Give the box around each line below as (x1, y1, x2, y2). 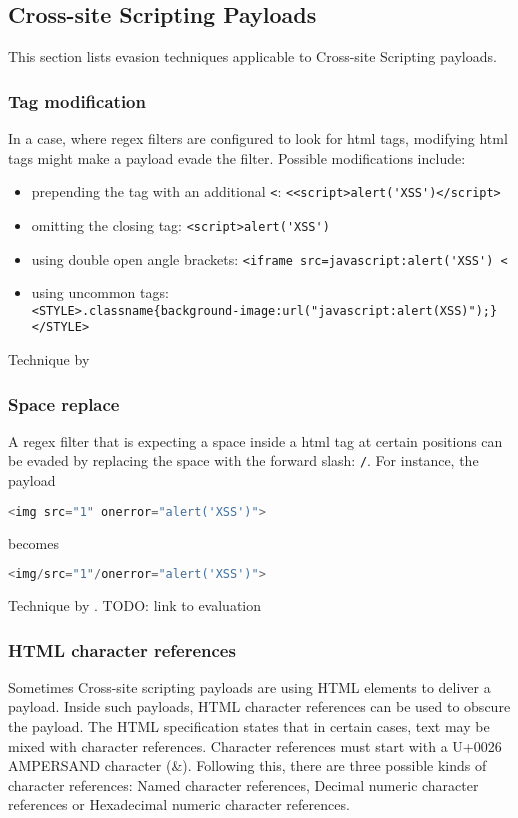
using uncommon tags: (31, 282, 169, 303)
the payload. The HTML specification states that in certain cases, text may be (8, 716, 490, 737)
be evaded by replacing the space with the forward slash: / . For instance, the (8, 450, 479, 471)
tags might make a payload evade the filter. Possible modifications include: (8, 147, 466, 168)
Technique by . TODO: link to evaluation (8, 595, 262, 616)
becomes (8, 532, 60, 553)
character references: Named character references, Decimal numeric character (8, 774, 479, 795)
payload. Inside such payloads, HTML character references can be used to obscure (8, 696, 511, 717)
